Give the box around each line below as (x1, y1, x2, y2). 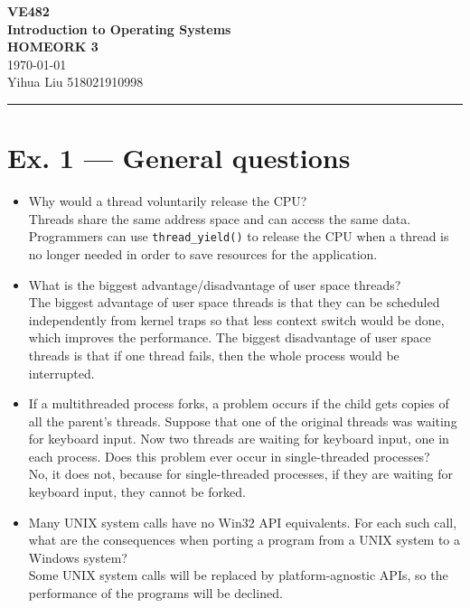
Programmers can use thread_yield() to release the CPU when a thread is (28, 227, 449, 246)
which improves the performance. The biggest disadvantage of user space (28, 328, 431, 347)
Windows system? (28, 547, 127, 566)
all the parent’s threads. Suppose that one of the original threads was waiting (28, 411, 457, 430)
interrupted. (28, 363, 95, 382)
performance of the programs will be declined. (28, 584, 283, 603)
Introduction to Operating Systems (7, 19, 231, 38)
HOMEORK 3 (7, 37, 99, 56)
